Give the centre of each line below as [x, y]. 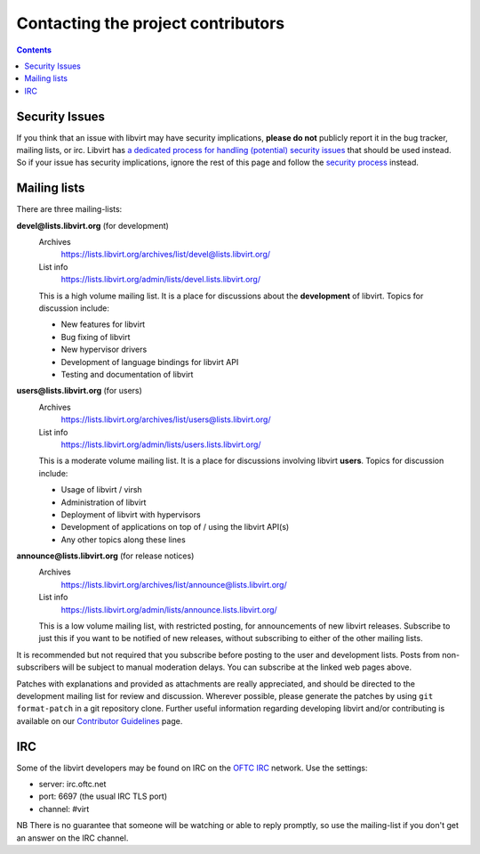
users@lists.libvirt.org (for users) [79, 391]
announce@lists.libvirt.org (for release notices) [105, 556]
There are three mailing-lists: [69, 209]
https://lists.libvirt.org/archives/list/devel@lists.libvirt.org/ [166, 255]
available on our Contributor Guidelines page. [100, 720]
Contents [34, 50]
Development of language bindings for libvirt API [150, 362]
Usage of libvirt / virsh [101, 490]
